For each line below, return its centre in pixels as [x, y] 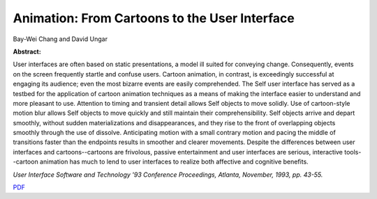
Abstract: [27, 51]
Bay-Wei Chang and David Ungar [60, 39]
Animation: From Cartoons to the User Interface [154, 18]
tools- [353, 152]
